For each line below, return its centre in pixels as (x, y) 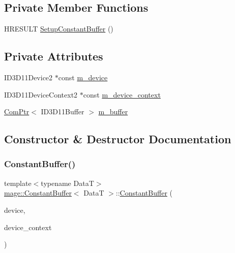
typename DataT (67, 183)
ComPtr (17, 112)
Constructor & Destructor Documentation (118, 139)
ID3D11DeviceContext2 (41, 94)
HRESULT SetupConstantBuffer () (59, 29)
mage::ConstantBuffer (38, 193)
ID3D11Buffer (63, 112)
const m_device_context (122, 94)
